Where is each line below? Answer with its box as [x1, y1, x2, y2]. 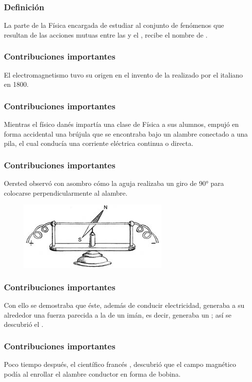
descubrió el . [4, 319, 44, 329]
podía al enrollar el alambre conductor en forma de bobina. [4, 368, 181, 379]
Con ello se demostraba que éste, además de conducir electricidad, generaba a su [4, 300, 245, 310]
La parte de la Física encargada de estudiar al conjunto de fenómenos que [4, 20, 224, 30]
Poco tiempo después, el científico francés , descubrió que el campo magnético [4, 359, 236, 369]
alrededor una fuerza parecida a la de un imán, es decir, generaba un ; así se [4, 309, 232, 320]
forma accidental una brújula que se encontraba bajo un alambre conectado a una [4, 128, 248, 139]
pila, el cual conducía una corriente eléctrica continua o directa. [4, 138, 194, 148]
